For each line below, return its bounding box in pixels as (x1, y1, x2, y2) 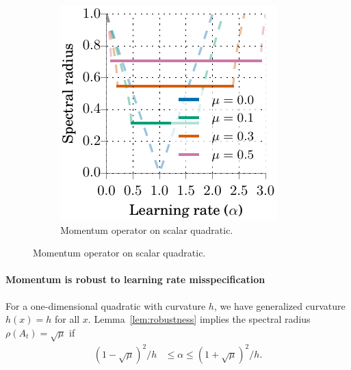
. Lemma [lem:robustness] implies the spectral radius (88, 312, 311, 326)
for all (54, 312, 80, 326)
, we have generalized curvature (213, 298, 346, 313)
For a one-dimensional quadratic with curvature (5, 298, 206, 313)
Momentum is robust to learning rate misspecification (5, 272, 265, 287)
